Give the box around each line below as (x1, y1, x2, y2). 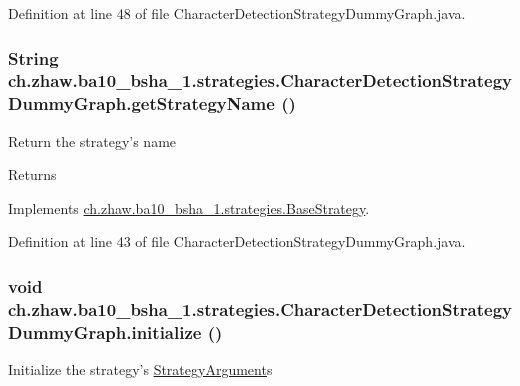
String (8, 45, 59, 70)
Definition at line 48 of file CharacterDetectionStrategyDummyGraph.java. (8, 3, 466, 23)
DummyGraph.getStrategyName (8, 91, 275, 116)
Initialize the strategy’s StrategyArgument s (8, 359, 273, 380)
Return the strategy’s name (8, 130, 177, 151)
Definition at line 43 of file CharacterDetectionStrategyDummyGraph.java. (8, 231, 466, 252)
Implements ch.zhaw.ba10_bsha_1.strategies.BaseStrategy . (8, 197, 370, 218)
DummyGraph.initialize (8, 319, 202, 344)
